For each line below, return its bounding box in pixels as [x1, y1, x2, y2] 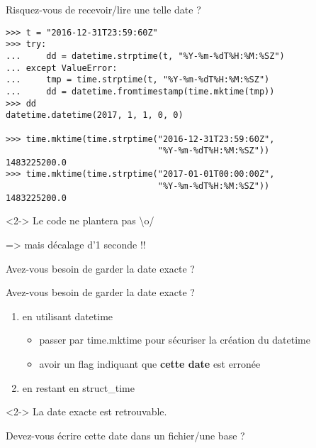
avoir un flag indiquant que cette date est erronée [39, 356, 261, 371]
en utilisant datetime [22, 308, 113, 323]
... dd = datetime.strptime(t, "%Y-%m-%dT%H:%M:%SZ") [6, 50, 285, 61]
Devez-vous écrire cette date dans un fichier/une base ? [6, 427, 245, 442]
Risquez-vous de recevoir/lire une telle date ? [6, 2, 201, 16]
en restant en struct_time [22, 380, 135, 395]
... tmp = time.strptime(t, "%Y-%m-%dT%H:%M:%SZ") [6, 75, 270, 85]
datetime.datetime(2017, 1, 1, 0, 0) [6, 110, 184, 121]
